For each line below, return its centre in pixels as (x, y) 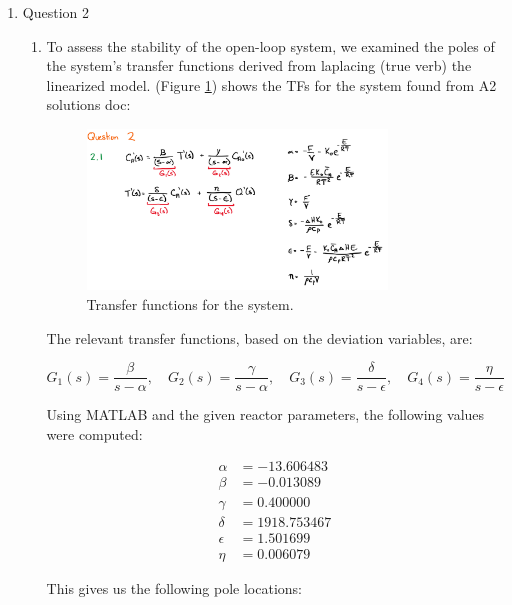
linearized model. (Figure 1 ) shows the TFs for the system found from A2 (271, 84)
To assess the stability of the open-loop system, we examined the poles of (270, 45)
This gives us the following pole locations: (174, 587)
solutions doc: (88, 104)
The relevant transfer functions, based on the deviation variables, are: (259, 337)
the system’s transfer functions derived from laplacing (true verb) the (259, 65)
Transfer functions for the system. (190, 304)
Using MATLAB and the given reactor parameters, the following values (265, 414)
